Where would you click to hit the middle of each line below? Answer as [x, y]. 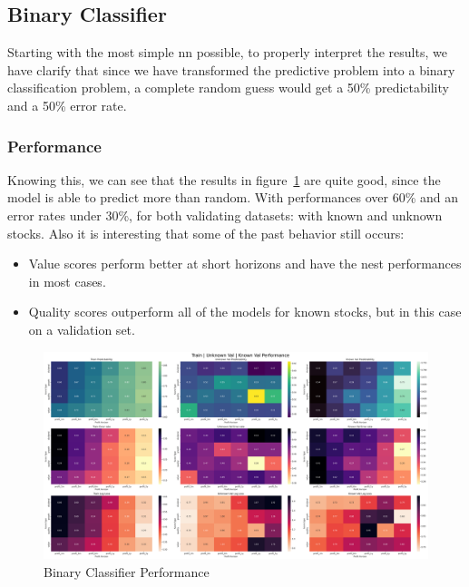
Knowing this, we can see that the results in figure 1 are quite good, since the [224, 179]
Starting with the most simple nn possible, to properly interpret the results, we [227, 52]
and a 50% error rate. [67, 105]
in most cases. [67, 281]
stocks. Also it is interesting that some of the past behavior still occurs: [206, 233]
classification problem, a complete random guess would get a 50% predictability [228, 88]
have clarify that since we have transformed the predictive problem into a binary [231, 69]
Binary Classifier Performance [127, 571]
